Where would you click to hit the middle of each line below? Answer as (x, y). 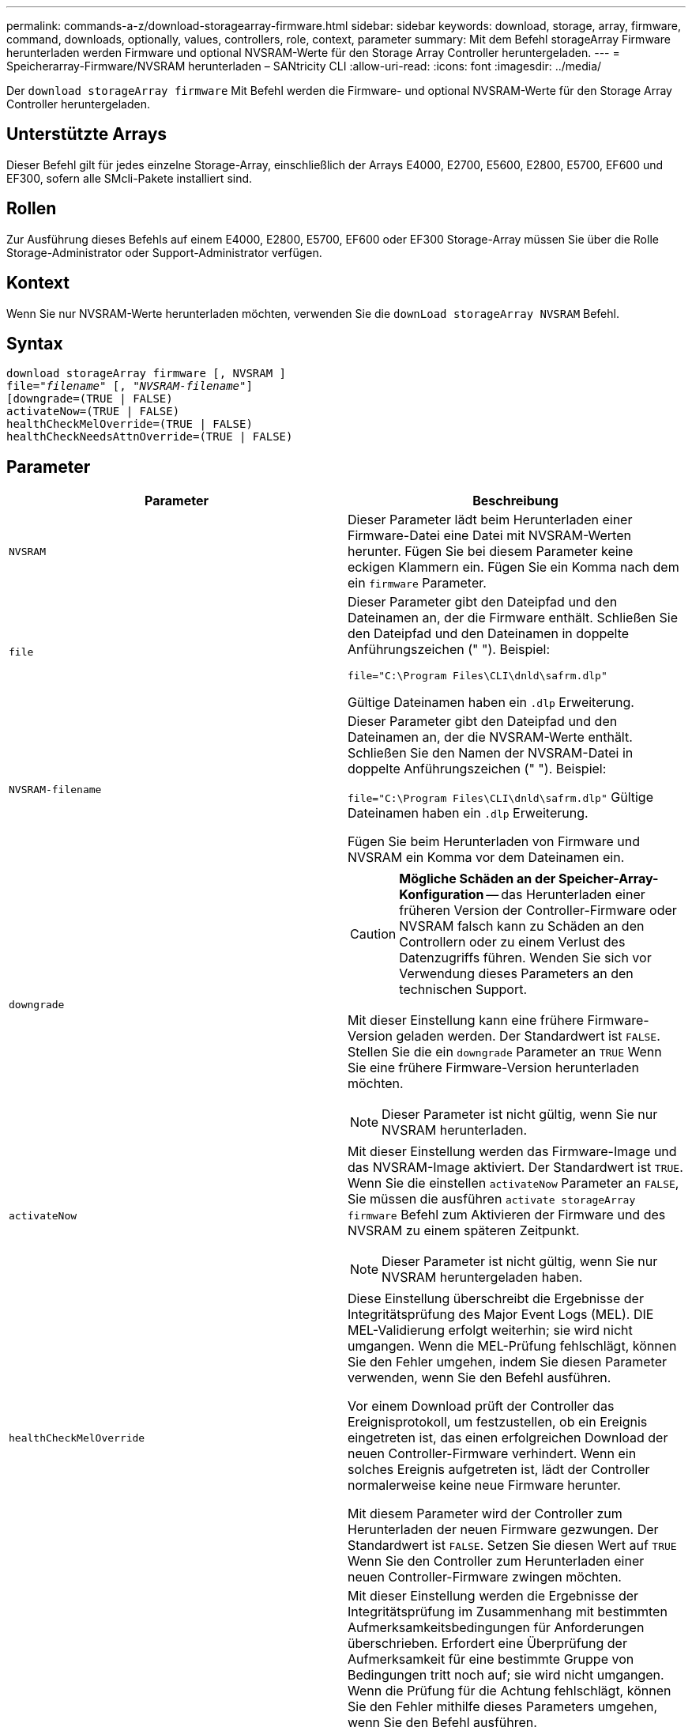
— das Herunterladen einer (566, 895)
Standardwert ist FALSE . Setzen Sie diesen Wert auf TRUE (512, 1546)
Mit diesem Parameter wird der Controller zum (485, 1514)
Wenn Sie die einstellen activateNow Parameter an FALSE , (513, 1183)
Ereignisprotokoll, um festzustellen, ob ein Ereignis (498, 1422)
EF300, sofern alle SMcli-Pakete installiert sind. (130, 178)
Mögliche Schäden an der (478, 879)
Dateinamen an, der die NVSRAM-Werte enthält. (490, 737)
